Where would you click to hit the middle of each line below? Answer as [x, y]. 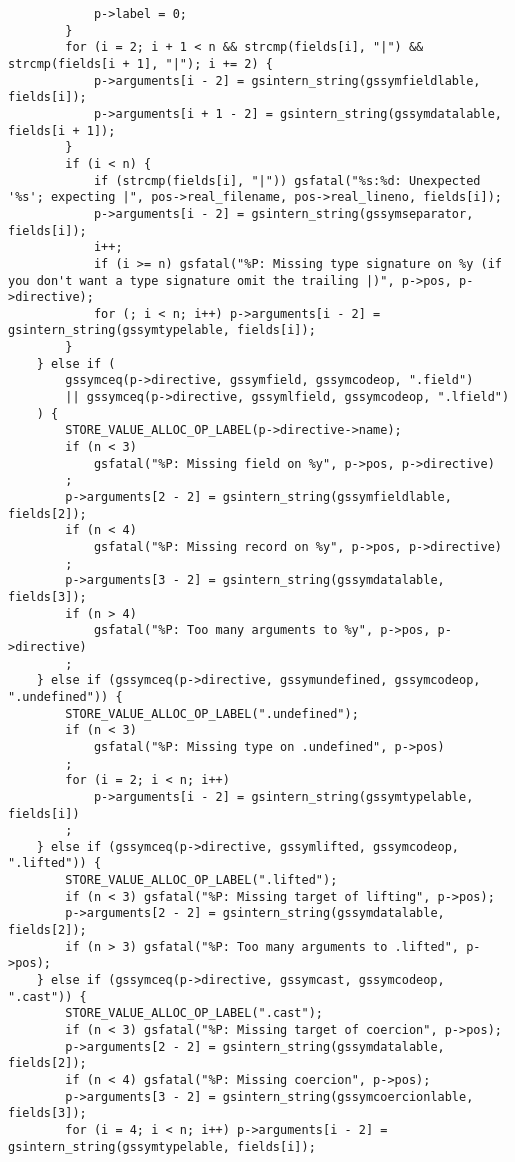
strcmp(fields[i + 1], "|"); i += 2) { [140, 63]
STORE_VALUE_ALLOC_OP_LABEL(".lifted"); [201, 880]
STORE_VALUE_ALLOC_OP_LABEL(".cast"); [194, 1013]
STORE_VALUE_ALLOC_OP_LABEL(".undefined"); [212, 713]
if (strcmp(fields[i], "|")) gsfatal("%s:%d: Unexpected [287, 180]
